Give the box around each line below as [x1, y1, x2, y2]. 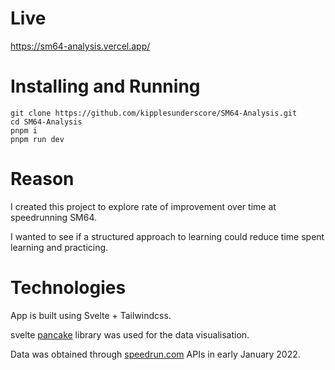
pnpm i [10, 125, 38, 136]
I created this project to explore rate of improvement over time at [10, 200, 277, 212]
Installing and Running [10, 75, 201, 98]
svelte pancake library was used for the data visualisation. [10, 328, 250, 341]
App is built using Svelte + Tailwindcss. [10, 309, 172, 321]
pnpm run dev [10, 134, 65, 144]
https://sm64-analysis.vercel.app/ [10, 40, 151, 52]
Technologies [10, 277, 127, 299]
